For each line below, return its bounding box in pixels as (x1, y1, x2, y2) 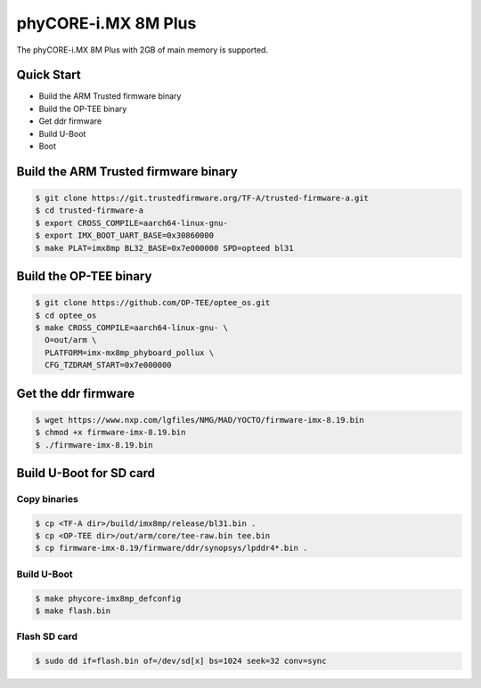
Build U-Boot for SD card (16, 465, 156, 481)
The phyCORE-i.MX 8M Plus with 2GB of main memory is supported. (16, 45, 269, 55)
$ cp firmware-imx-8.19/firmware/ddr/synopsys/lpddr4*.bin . (35, 543, 308, 554)
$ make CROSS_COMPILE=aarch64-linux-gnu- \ (35, 322, 229, 333)
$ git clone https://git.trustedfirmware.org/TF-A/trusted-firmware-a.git (35, 193, 370, 204)
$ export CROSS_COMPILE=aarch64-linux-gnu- (35, 218, 229, 228)
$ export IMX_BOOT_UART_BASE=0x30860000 (35, 231, 214, 240)
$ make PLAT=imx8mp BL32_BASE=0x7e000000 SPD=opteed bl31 (35, 243, 294, 253)
